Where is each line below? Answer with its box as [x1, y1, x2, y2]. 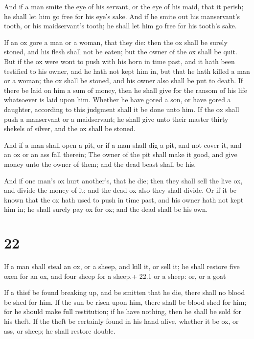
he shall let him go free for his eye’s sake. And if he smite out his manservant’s [4, 11, 240, 21]
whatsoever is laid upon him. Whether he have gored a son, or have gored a [4, 94, 231, 105]
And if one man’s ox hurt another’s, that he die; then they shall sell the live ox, [4, 175, 243, 185]
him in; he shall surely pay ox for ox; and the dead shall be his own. [4, 204, 208, 214]
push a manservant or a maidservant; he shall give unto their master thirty [4, 113, 229, 124]
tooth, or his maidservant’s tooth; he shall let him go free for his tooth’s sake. [4, 21, 237, 31]
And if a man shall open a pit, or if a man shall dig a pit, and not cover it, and [4, 139, 242, 150]
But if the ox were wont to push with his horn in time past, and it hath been [4, 56, 235, 66]
